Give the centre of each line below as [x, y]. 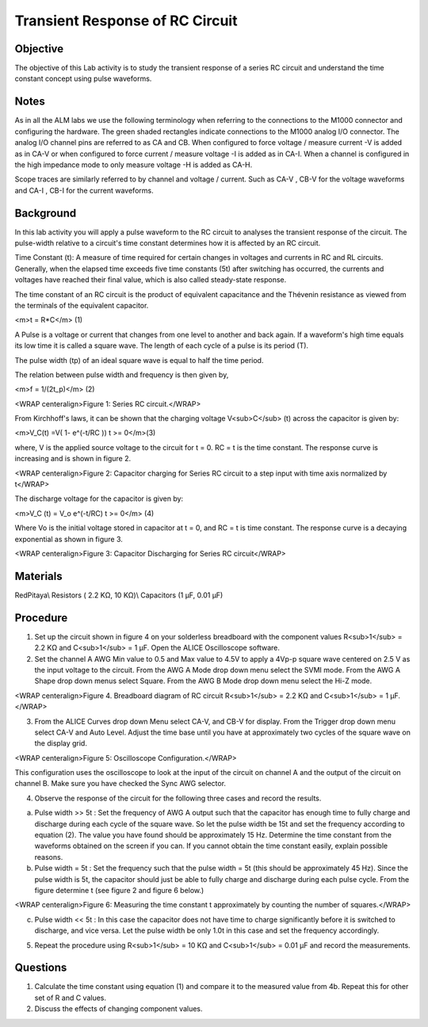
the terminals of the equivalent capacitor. [82, 305]
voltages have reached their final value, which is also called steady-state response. [151, 280]
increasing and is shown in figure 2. [73, 459]
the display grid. [61, 743]
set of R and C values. [71, 998]
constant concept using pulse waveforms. [83, 78]
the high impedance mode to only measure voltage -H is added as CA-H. [134, 164]
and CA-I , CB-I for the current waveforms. [84, 190]
